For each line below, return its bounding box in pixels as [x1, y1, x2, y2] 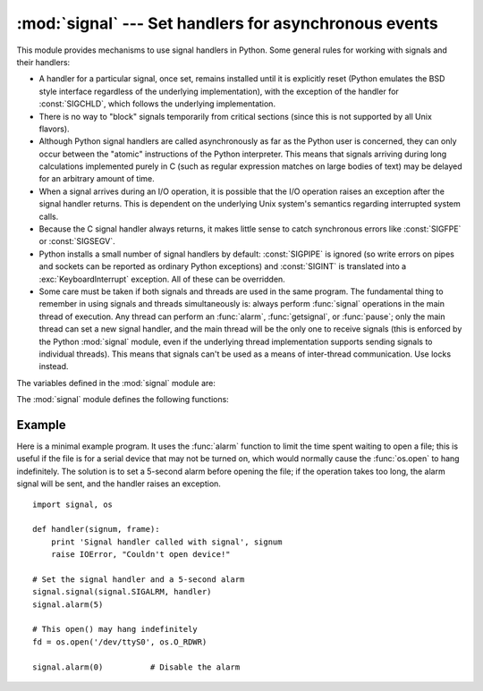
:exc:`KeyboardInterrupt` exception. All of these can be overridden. [38, 274, 285, 284]
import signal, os [32, 499, 114, 510]
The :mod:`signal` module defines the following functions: [16, 394, 230, 405]
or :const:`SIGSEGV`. [38, 236, 115, 247]
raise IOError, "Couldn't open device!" [50, 550, 232, 560]
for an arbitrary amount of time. [38, 173, 156, 184]
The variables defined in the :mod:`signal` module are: [16, 377, 216, 388]
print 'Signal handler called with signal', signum [50, 536, 283, 547]
